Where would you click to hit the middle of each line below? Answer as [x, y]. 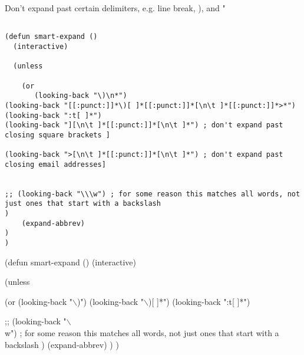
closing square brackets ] [57, 135]
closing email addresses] [55, 164]
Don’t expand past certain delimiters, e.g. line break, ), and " [115, 8]
